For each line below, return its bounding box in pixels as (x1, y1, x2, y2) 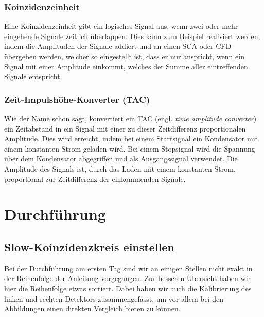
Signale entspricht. (4, 71, 62, 82)
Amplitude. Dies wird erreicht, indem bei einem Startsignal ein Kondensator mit (4, 133, 258, 144)
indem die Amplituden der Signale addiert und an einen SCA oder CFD (4, 41, 232, 51)
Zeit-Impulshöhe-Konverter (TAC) (4, 92, 150, 105)
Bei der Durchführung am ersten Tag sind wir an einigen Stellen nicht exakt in (4, 263, 253, 273)
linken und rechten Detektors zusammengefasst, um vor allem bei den (4, 293, 224, 304)
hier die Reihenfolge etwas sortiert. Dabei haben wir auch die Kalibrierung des (4, 283, 252, 293)
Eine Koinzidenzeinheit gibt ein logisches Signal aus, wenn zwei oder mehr (4, 21, 238, 31)
